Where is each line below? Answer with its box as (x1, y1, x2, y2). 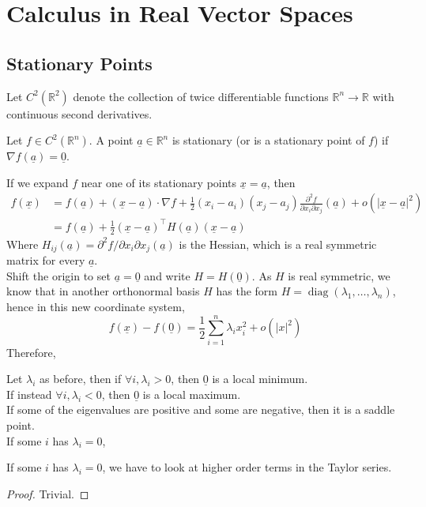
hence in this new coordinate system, (6, 298, 185, 314)
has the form (216, 283, 277, 299)
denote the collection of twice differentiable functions (73, 88, 329, 104)
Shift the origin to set (6, 267, 111, 284)
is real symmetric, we (288, 267, 390, 284)
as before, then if (40, 370, 122, 387)
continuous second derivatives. (6, 105, 153, 122)
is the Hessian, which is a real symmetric (179, 235, 377, 252)
